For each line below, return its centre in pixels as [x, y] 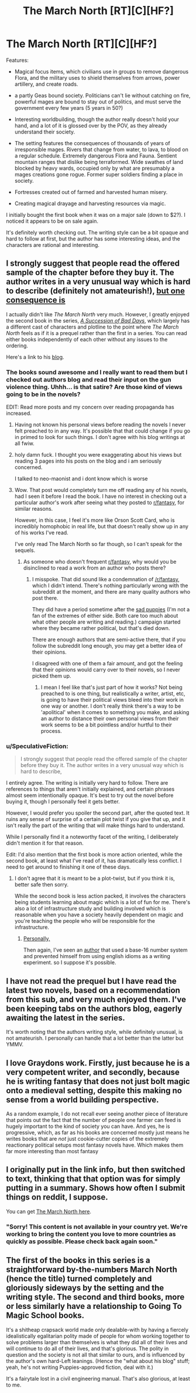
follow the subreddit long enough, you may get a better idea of [107, 646]
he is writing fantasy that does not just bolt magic [98, 1081]
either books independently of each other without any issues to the [87, 339]
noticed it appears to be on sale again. [52, 221]
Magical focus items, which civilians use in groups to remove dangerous [102, 71]
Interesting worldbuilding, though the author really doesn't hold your [97, 119]
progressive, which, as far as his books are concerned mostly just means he [98, 1132]
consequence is [36, 300]
